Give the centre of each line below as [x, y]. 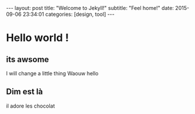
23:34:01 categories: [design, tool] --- [68, 14]
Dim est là [24, 92]
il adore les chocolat [31, 106]
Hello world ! [38, 38]
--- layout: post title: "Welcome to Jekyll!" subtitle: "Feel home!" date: [90, 8]
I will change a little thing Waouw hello [52, 73]
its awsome [28, 59]
